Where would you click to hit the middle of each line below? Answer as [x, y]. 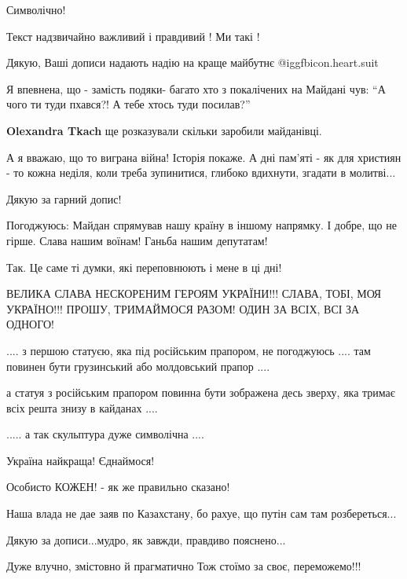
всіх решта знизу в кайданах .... [82, 407]
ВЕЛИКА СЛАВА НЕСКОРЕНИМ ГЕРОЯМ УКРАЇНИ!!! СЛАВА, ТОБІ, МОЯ [194, 293]
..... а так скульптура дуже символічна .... [105, 434]
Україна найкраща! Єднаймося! [81, 460]
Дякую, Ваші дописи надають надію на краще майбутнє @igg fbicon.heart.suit [192, 62]
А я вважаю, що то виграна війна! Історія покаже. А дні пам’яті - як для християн [204, 157]
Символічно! [36, 9]
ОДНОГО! [30, 324]
